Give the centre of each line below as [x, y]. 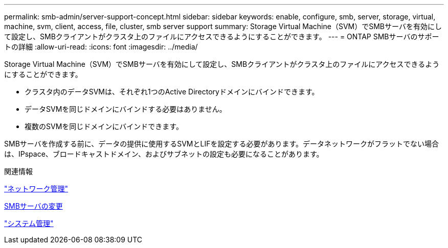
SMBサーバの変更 [33, 206]
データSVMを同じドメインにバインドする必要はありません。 [126, 109]
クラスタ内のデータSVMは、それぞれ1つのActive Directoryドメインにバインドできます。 [172, 92]
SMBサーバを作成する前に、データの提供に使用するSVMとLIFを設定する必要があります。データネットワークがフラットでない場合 [222, 144]
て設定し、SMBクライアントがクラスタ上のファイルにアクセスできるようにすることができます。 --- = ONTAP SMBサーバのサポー [222, 36]
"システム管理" [29, 223]
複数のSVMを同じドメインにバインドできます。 [104, 126]
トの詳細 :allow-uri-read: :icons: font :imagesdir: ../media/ [101, 47]
